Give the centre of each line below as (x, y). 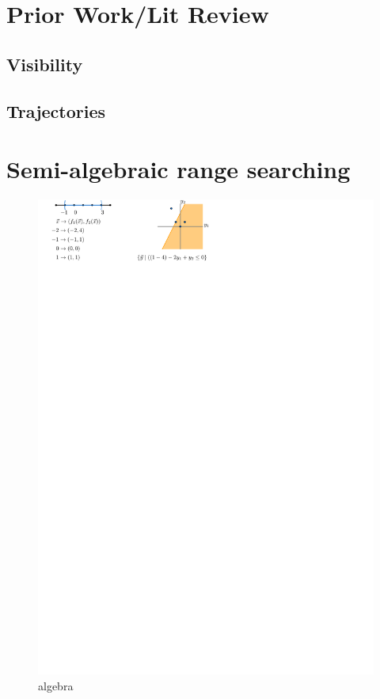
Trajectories (56, 110)
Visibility (45, 64)
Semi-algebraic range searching (179, 169)
